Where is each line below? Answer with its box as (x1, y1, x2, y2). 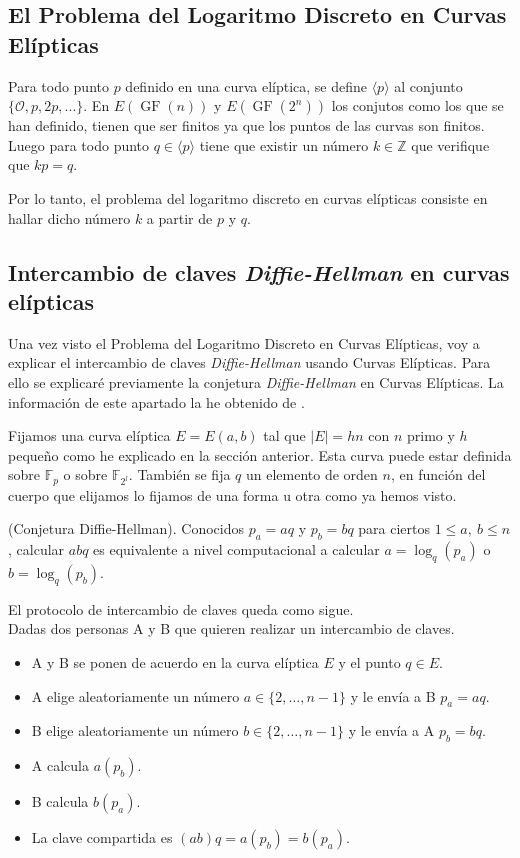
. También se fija (128, 464, 231, 485)
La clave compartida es (31, 827, 173, 848)
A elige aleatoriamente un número (31, 685, 240, 706)
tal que (263, 425, 306, 446)
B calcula (31, 791, 89, 812)
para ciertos (358, 518, 431, 539)
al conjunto (394, 75, 463, 96)
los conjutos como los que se (331, 95, 504, 116)
